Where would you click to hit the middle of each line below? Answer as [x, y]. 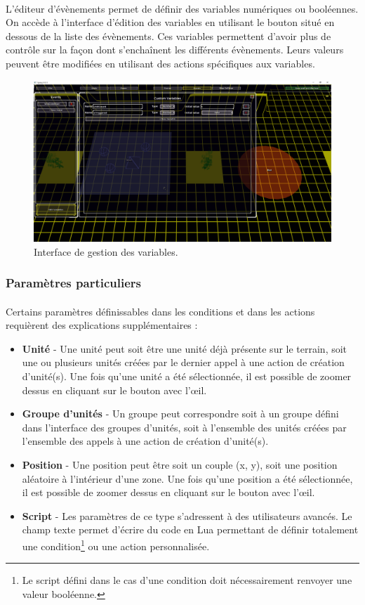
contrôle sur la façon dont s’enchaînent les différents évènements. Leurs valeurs [175, 50]
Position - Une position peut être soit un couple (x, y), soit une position [180, 464]
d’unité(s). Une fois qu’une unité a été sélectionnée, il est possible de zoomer [187, 376]
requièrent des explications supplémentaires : [102, 325]
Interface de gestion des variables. [106, 251]
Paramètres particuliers [73, 283]
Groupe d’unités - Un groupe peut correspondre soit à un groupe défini [180, 414]
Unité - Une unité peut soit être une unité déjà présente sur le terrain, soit [185, 348]
